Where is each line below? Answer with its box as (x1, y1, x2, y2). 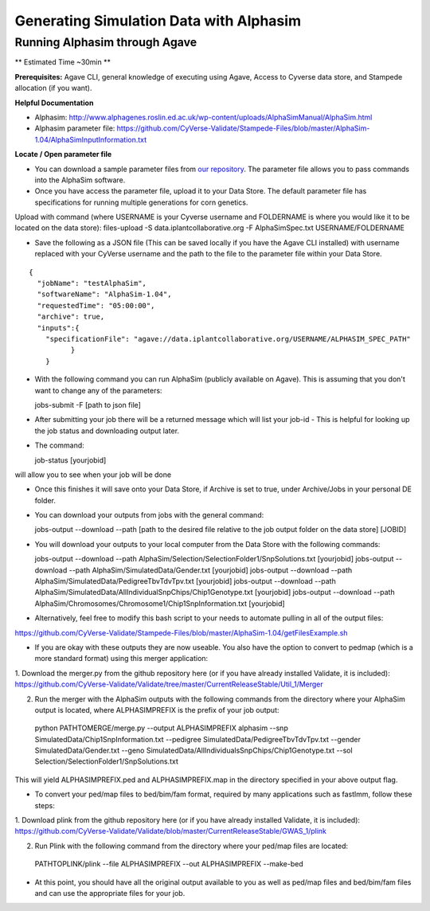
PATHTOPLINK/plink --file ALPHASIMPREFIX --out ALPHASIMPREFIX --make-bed (34, 859, 303, 869)
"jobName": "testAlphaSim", (37, 279, 147, 288)
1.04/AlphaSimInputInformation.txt (34, 135, 147, 144)
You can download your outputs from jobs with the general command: (34, 510, 264, 520)
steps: (34, 800, 55, 810)
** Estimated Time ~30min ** (14, 57, 111, 67)
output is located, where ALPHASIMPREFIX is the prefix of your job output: (34, 705, 279, 714)
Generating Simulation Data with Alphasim (14, 12, 302, 29)
